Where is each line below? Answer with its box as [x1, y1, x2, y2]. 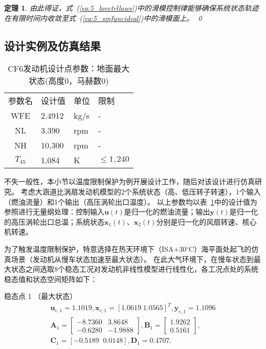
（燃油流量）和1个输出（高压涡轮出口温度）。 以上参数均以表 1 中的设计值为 [4, 196, 257, 207]
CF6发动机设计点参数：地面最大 [8, 62, 130, 75]
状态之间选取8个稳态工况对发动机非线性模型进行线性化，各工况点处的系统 [11, 264, 258, 274]
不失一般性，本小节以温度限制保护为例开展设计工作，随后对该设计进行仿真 [4, 176, 255, 187]
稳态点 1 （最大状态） [4, 291, 77, 301]
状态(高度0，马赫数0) [29, 75, 109, 87]
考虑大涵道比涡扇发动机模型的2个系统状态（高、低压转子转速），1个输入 [20, 186, 261, 197]
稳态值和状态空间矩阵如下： [4, 273, 97, 284]
